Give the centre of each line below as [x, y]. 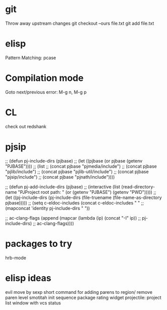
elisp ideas [28, 278]
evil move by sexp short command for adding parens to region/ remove [79, 292]
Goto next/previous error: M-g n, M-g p [46, 92]
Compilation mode [45, 78]
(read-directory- [138, 187]
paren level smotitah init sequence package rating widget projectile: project [83, 297]
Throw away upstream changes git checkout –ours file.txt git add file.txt [80, 23]
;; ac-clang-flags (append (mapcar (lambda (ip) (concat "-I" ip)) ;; [73, 218]
